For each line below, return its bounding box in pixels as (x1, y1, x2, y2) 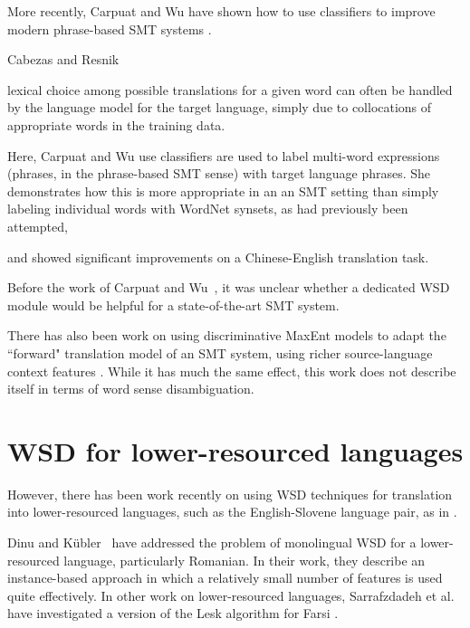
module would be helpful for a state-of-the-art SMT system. (7, 295, 340, 314)
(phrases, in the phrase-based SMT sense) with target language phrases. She (7, 164, 431, 183)
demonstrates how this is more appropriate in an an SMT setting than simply (7, 181, 439, 200)
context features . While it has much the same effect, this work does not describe (7, 361, 456, 380)
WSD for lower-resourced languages (7, 432, 464, 469)
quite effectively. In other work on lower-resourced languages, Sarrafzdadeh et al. (7, 585, 455, 604)
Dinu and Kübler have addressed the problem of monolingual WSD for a (7, 533, 417, 551)
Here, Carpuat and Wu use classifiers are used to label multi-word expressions (7, 146, 440, 165)
